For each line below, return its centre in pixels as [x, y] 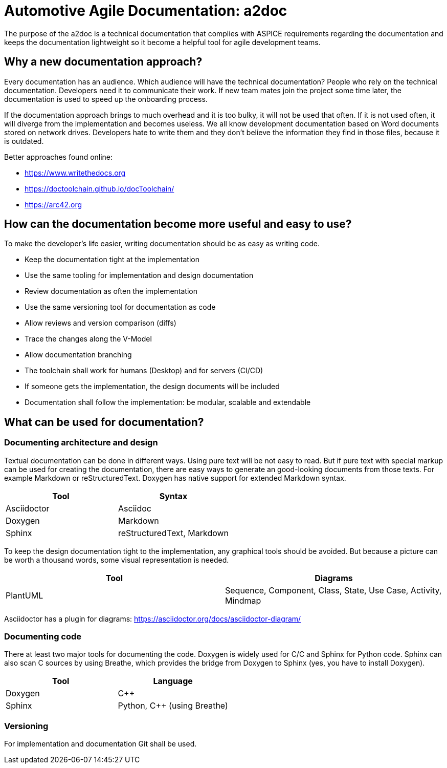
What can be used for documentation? [104, 422]
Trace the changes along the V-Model [88, 339]
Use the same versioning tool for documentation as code [120, 307]
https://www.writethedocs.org [75, 173]
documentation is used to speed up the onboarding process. [106, 99]
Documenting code [43, 637]
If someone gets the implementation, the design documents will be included [152, 387]
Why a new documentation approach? [103, 62]
